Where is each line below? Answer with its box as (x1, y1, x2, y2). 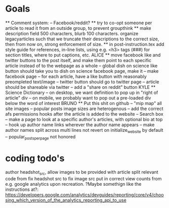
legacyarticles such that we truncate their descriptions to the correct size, (5, 36, 159, 42)
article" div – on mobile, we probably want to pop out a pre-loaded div (5, 94, 151, 101)
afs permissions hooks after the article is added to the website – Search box (5, 111, 163, 117)
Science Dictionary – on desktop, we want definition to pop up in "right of (5, 89, 158, 95)
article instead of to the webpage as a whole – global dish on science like (5, 63, 158, 69)
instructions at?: (5, 186, 39, 192)
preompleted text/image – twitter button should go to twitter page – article (5, 79, 159, 85)
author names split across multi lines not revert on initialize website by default (5, 127, 163, 134)
